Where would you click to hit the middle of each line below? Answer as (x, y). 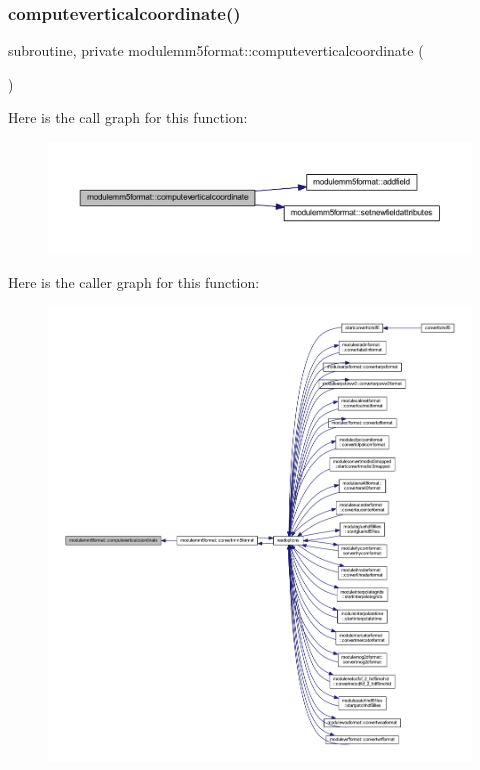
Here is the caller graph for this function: (134, 281)
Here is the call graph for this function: (128, 117)
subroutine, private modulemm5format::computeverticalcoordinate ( (216, 50)
